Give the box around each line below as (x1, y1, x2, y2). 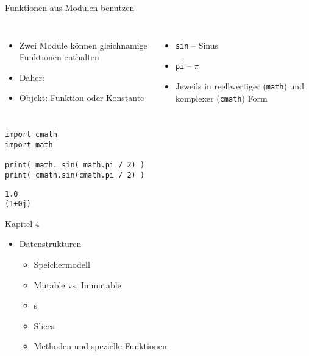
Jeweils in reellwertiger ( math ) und (175, 79, 304, 92)
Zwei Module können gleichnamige (19, 38, 147, 51)
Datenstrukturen (19, 237, 82, 250)
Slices (34, 319, 55, 332)
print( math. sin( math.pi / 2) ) (5, 161, 145, 170)
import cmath (5, 130, 57, 139)
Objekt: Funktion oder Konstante (19, 91, 144, 104)
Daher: (19, 71, 44, 83)
